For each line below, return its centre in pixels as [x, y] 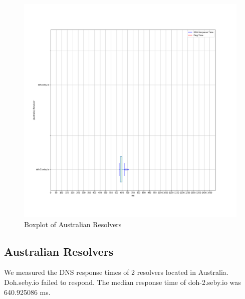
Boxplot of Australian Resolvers [73, 224]
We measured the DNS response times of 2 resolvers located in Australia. [116, 272]
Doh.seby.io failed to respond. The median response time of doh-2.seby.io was [123, 282]
